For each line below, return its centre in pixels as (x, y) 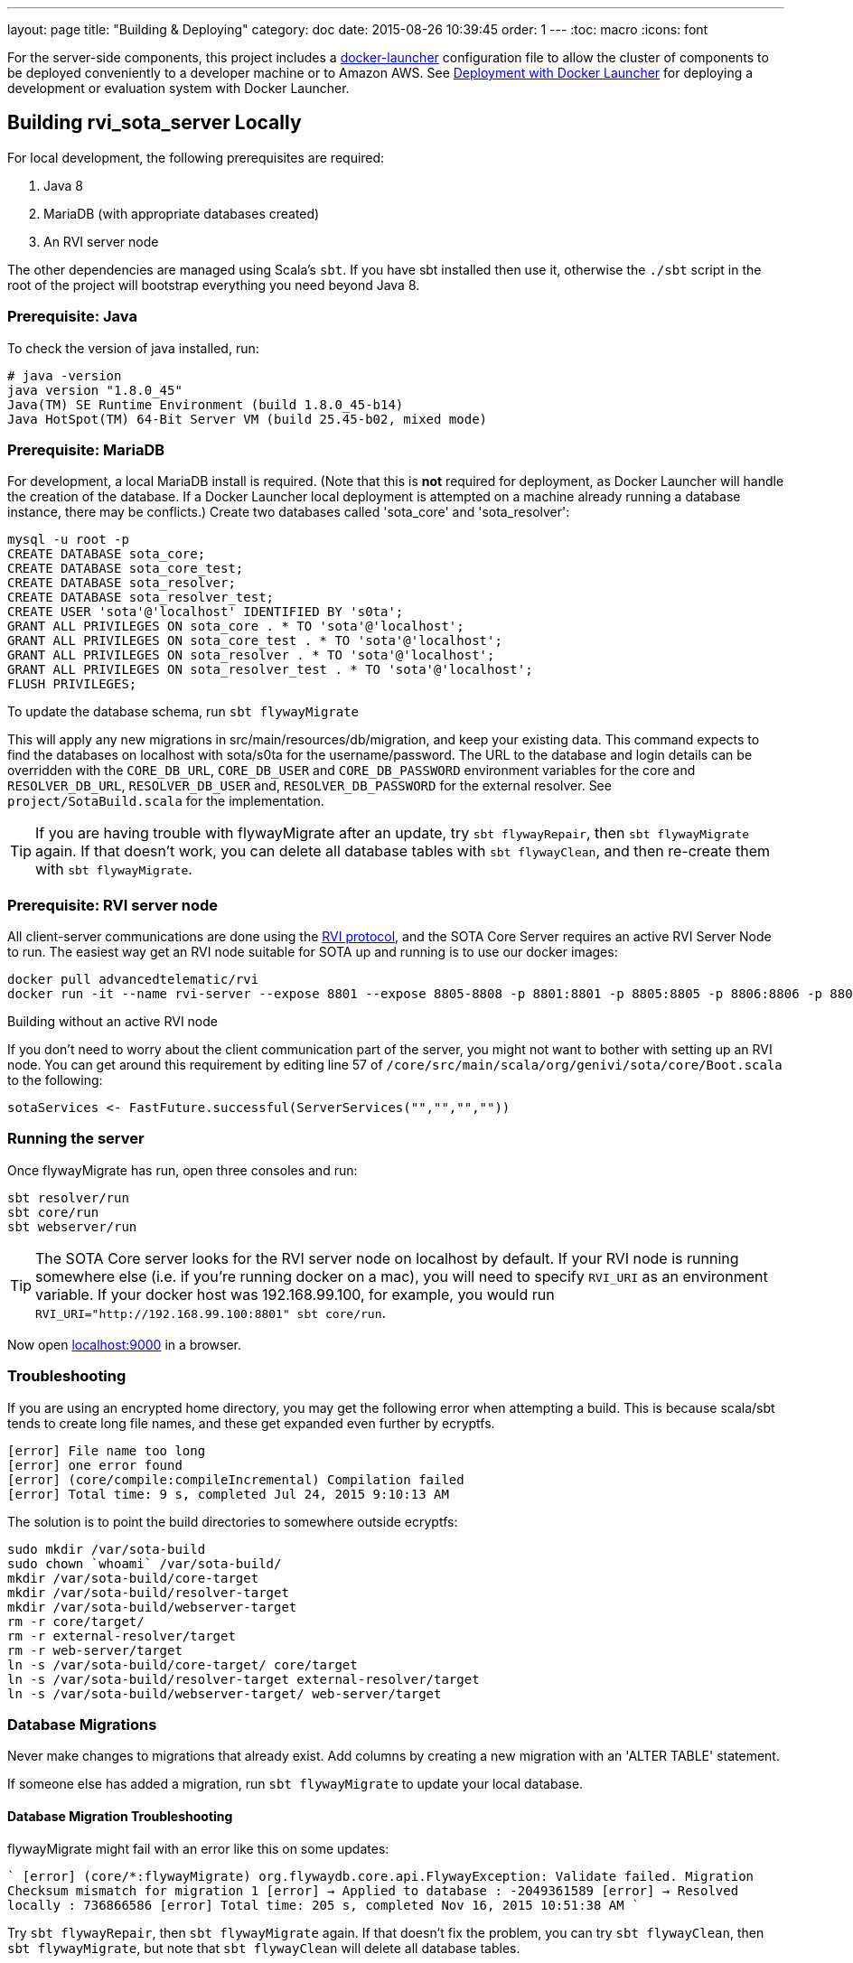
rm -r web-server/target (95, 1650)
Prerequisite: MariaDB (86, 449)
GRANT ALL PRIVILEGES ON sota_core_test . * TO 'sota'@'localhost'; (255, 641)
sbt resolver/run (68, 1197)
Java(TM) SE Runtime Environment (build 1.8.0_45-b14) (206, 404)
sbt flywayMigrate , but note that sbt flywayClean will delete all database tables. (264, 1948)
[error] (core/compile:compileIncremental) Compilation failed (236, 1479)
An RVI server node (101, 241)
